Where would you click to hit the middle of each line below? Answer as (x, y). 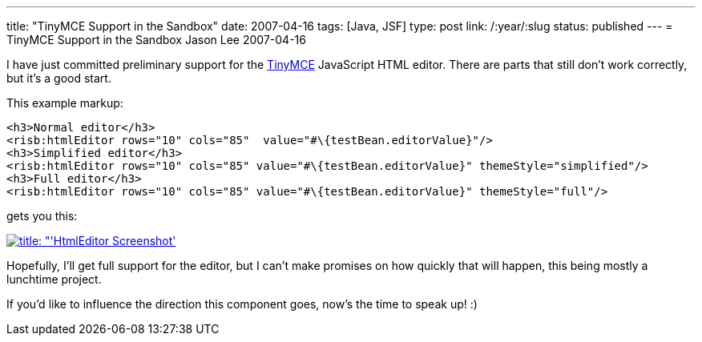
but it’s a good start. (59, 78)
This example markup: (65, 103)
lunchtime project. (54, 279)
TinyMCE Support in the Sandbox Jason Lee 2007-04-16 (156, 40)
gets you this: (42, 216)
